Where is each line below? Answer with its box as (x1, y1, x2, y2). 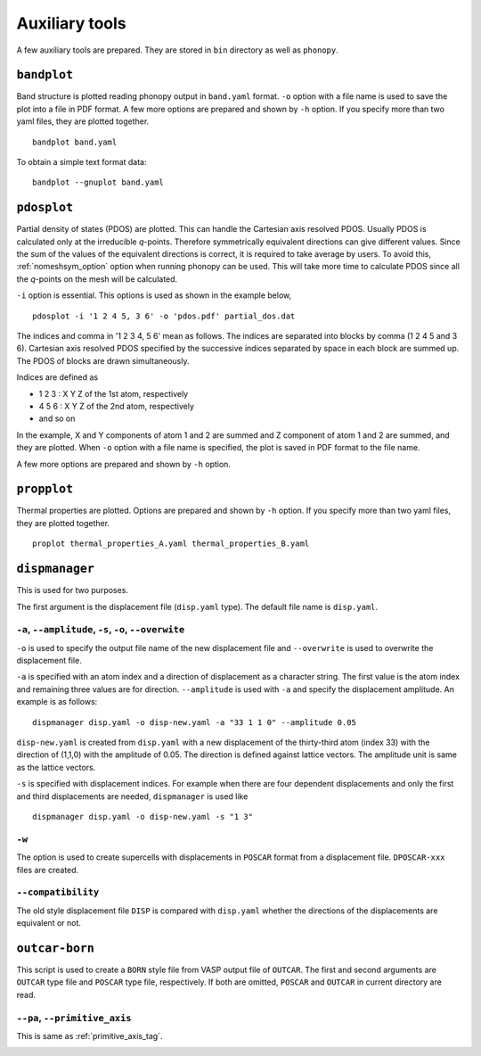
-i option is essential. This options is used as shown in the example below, (16, 290, 292, 301)
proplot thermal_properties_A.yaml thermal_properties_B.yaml (32, 539, 310, 549)
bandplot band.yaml (32, 136, 118, 147)
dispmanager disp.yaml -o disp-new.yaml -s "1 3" (32, 812, 254, 821)
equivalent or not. (16, 918, 82, 928)
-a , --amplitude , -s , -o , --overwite (16, 623, 185, 636)
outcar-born (16, 941, 95, 955)
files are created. (16, 864, 79, 875)
